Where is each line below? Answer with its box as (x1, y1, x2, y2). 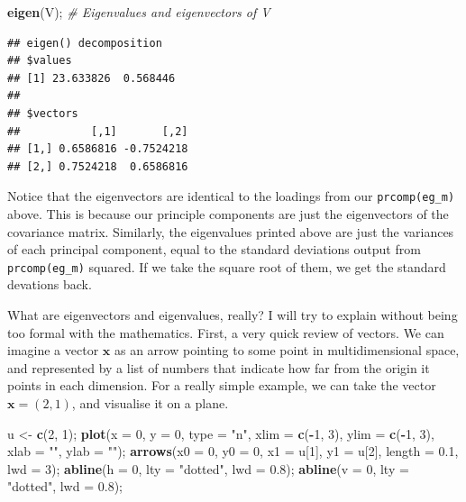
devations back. (7, 275, 92, 294)
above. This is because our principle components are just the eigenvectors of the (7, 205, 449, 223)
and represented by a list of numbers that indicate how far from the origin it (7, 358, 430, 377)
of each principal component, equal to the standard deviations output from (7, 240, 421, 259)
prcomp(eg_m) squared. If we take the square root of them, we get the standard (7, 257, 446, 276)
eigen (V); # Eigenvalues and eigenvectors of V (7, 3, 270, 21)
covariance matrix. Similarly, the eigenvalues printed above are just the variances (7, 222, 454, 241)
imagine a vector (7, 341, 99, 360)
